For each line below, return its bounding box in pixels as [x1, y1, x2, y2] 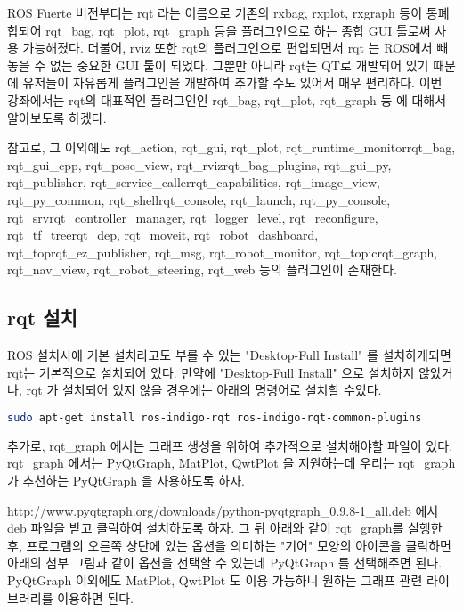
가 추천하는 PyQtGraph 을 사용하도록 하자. [7, 470, 245, 489]
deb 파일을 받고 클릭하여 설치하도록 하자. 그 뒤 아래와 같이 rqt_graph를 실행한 [7, 518, 443, 537]
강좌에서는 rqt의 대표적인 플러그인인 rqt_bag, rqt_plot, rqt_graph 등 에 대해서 [7, 90, 447, 109]
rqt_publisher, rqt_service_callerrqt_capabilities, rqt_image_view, [7, 173, 380, 192]
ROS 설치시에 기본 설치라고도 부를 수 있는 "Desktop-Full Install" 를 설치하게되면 [7, 346, 451, 364]
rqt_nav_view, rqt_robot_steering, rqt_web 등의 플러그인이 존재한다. [7, 260, 397, 279]
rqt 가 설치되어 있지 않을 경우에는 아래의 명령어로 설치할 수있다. [26, 380, 382, 399]
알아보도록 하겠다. [7, 108, 107, 126]
